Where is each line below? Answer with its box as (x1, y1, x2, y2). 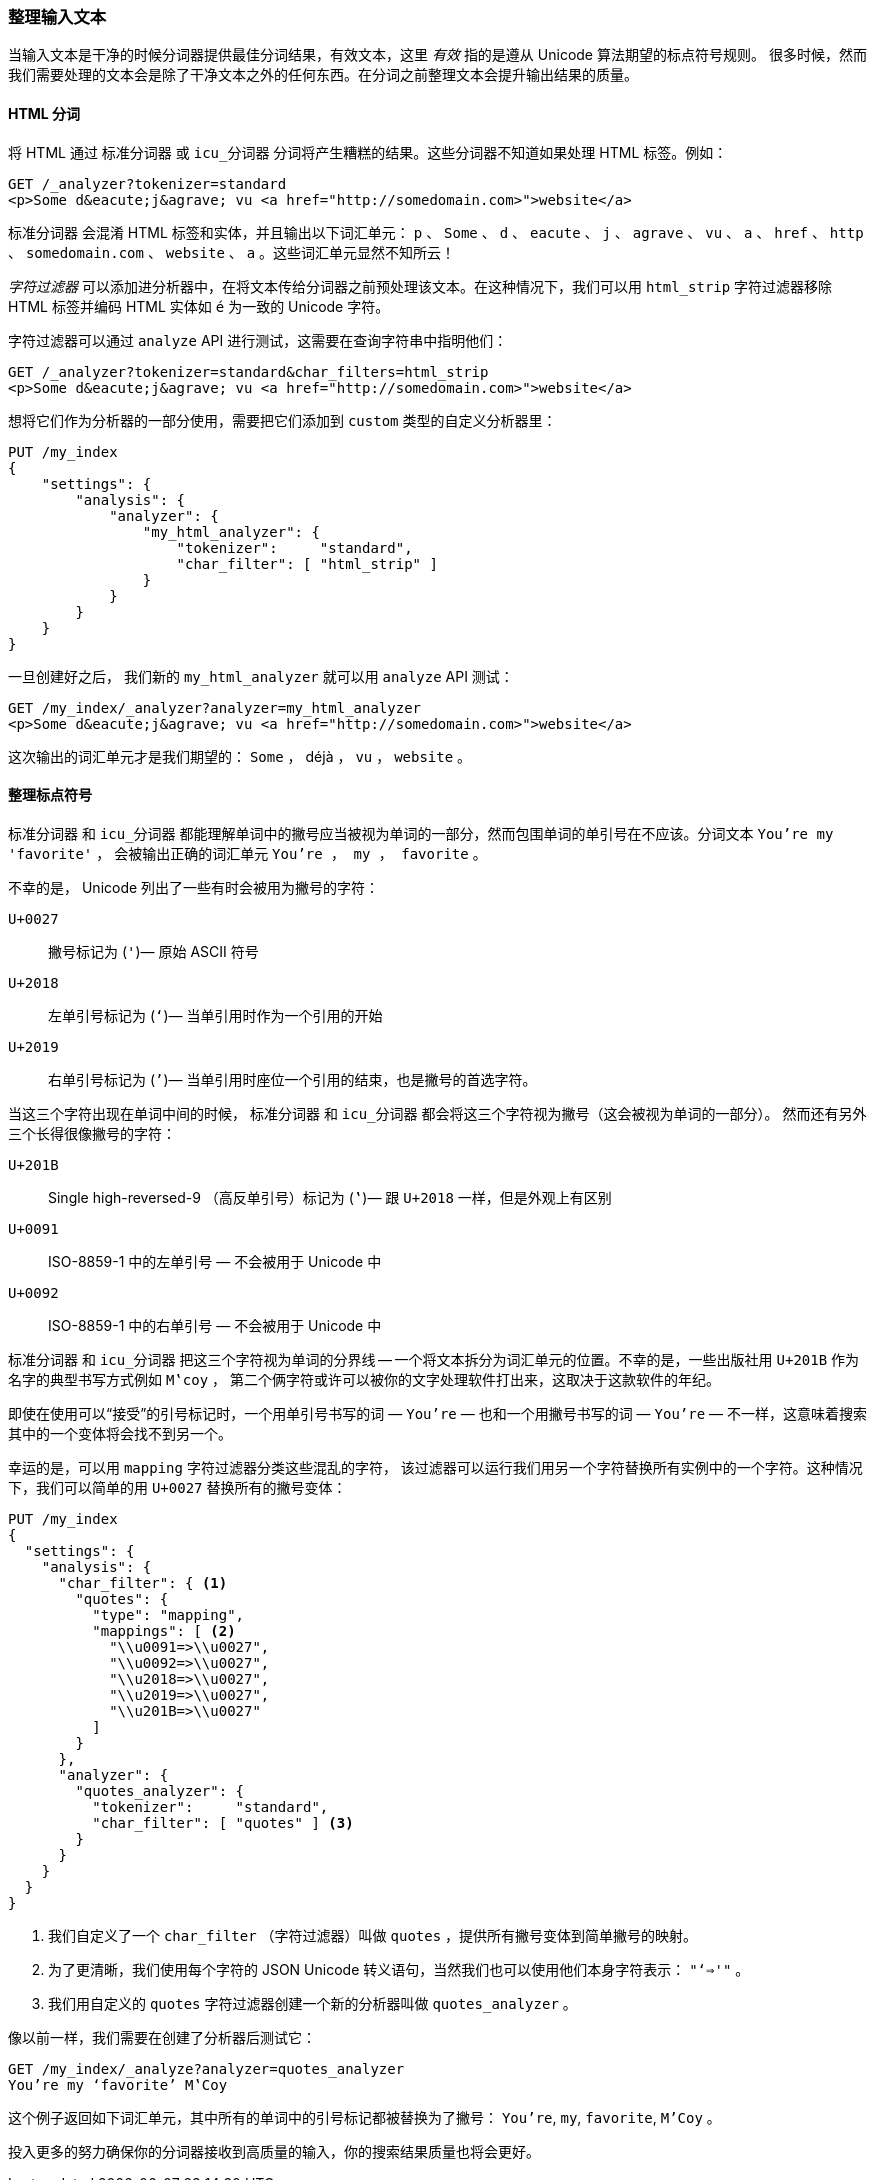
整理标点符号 (8, 786, 92, 804)
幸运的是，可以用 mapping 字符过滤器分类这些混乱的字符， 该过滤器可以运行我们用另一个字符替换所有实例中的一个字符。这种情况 (8, 1458, 863, 1476)
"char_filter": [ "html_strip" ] (176, 555, 438, 572)
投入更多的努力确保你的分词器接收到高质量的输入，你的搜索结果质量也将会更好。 (8, 2142, 540, 2160)
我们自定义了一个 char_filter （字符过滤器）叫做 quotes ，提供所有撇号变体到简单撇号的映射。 (48, 1926, 698, 1944)
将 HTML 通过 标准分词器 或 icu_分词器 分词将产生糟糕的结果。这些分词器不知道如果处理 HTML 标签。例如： (8, 143, 728, 161)
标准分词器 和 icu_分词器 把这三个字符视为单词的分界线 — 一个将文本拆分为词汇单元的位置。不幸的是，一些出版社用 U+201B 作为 (8, 1350, 860, 1368)
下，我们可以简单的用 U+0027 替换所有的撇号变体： (8, 1478, 347, 1496)
